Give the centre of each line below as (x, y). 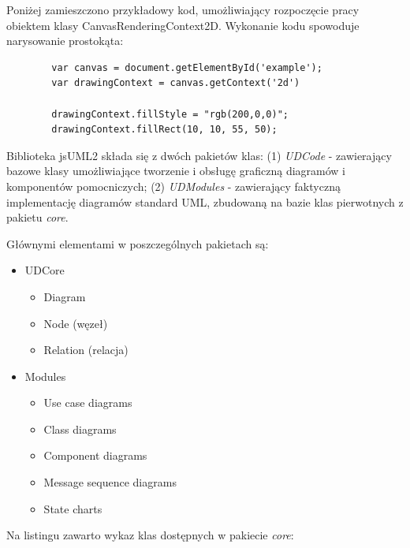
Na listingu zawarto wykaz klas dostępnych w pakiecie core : (150, 535)
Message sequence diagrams (110, 482)
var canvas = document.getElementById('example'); (187, 67)
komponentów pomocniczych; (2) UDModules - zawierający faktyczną (173, 186)
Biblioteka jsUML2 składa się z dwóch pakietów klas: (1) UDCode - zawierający (199, 155)
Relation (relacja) (86, 350)
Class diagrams (80, 429)
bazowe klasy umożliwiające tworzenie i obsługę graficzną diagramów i (176, 171)
